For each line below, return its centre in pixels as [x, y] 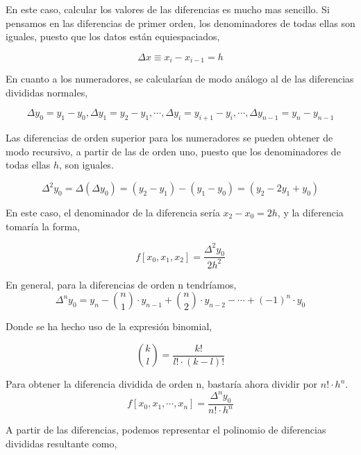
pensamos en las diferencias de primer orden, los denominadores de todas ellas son [180, 23]
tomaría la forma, [43, 226]
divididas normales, [47, 92]
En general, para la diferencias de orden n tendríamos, [121, 284]
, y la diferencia [310, 212]
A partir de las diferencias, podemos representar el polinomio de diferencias [166, 430]
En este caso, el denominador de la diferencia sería [113, 212]
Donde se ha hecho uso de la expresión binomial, [109, 326]
